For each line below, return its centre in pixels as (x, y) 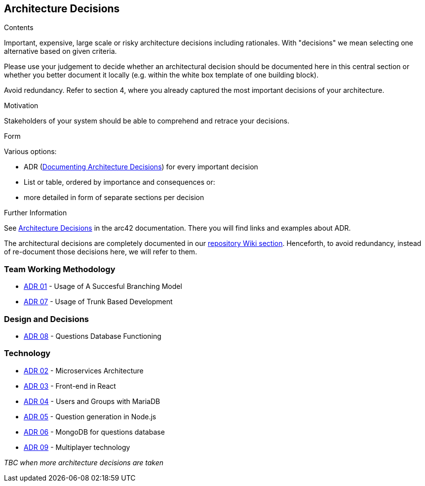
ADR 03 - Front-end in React (70, 386)
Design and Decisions (47, 319)
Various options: (30, 152)
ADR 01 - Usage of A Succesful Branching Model (103, 286)
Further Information (36, 213)
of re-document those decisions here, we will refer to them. (101, 252)
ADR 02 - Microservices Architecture (84, 370)
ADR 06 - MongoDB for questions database (94, 432)
